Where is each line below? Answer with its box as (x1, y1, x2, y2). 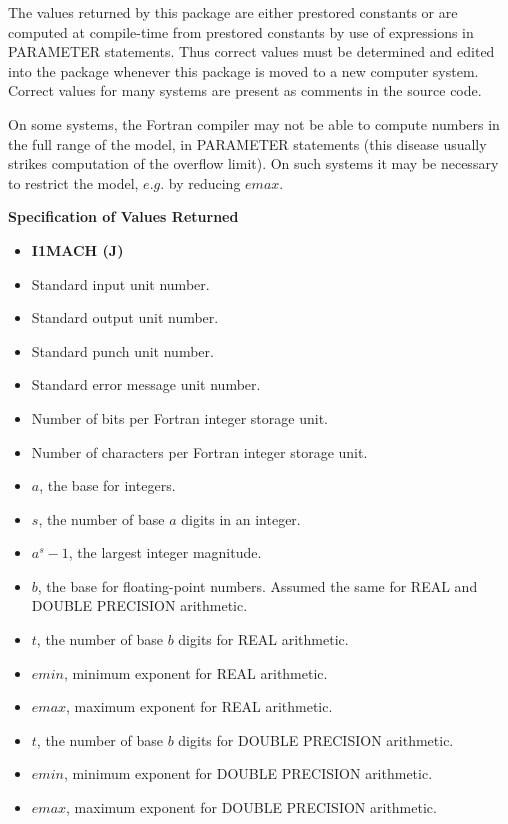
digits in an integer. (181, 508, 301, 529)
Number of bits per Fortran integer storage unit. (31, 407, 328, 428)
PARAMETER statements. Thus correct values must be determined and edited (8, 41, 495, 62)
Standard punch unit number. (31, 340, 214, 361)
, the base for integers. (39, 475, 176, 496)
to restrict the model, (8, 172, 139, 193)
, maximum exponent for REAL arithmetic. (66, 696, 333, 717)
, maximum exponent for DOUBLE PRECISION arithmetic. (66, 797, 437, 818)
